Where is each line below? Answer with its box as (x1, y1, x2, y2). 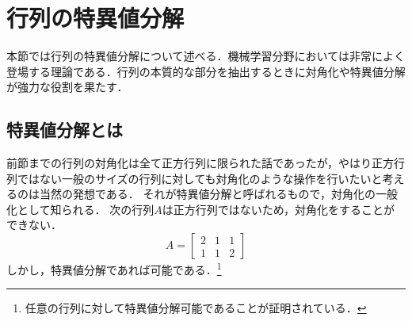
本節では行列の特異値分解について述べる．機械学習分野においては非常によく (6, 48, 405, 64)
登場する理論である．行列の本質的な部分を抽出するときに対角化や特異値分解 (6, 63, 406, 79)
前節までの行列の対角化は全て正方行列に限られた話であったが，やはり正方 (6, 155, 395, 171)
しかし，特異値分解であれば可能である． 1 (6, 259, 222, 277)
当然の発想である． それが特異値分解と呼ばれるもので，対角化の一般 (39, 185, 398, 202)
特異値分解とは (6, 117, 123, 142)
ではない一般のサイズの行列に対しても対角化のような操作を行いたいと (17, 170, 383, 186)
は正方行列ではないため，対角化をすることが (162, 201, 395, 217)
